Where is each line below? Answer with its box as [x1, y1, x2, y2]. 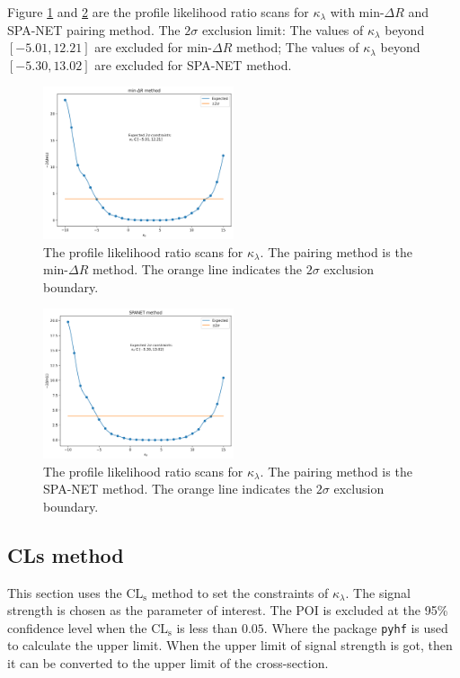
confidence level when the [7, 618, 147, 637]
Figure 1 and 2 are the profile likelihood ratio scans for [7, 3, 309, 21]
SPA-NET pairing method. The [7, 20, 181, 39]
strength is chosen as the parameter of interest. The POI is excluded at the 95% [7, 601, 448, 620]
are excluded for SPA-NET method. [94, 55, 292, 74]
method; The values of [236, 38, 359, 57]
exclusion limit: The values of [201, 20, 364, 39]
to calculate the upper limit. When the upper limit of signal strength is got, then [7, 636, 453, 655]
